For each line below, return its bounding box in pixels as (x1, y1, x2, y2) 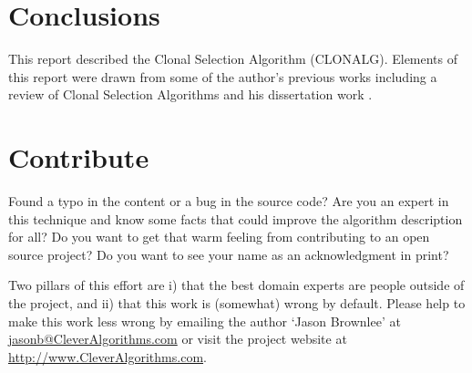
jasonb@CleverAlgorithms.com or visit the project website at (8, 329, 347, 348)
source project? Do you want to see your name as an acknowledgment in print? (8, 244, 449, 264)
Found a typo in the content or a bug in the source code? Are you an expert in (8, 192, 449, 211)
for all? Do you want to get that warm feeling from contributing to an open (8, 227, 430, 246)
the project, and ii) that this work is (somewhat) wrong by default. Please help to (8, 294, 466, 312)
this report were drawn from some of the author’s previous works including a (8, 67, 437, 86)
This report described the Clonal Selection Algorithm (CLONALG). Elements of (8, 49, 458, 68)
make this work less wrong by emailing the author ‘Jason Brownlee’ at (8, 311, 401, 330)
